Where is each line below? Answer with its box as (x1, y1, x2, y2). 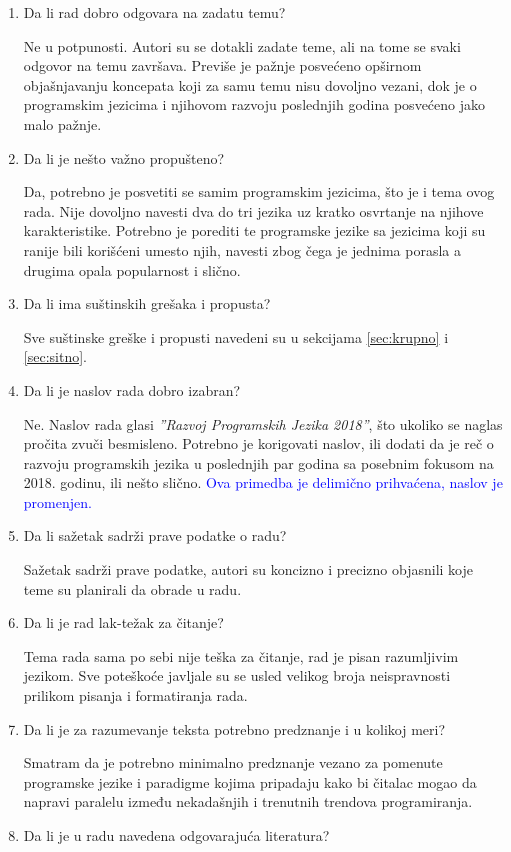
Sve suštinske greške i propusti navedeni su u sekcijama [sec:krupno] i (23, 326, 449, 347)
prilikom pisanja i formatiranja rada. (23, 685, 248, 706)
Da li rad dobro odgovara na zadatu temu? (23, 2, 286, 22)
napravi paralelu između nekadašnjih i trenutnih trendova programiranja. (23, 791, 473, 812)
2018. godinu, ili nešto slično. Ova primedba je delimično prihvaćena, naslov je (23, 472, 503, 493)
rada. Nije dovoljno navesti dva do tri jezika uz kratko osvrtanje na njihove (23, 200, 484, 221)
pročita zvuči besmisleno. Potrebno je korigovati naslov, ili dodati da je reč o (23, 433, 494, 454)
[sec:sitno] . (23, 346, 87, 367)
